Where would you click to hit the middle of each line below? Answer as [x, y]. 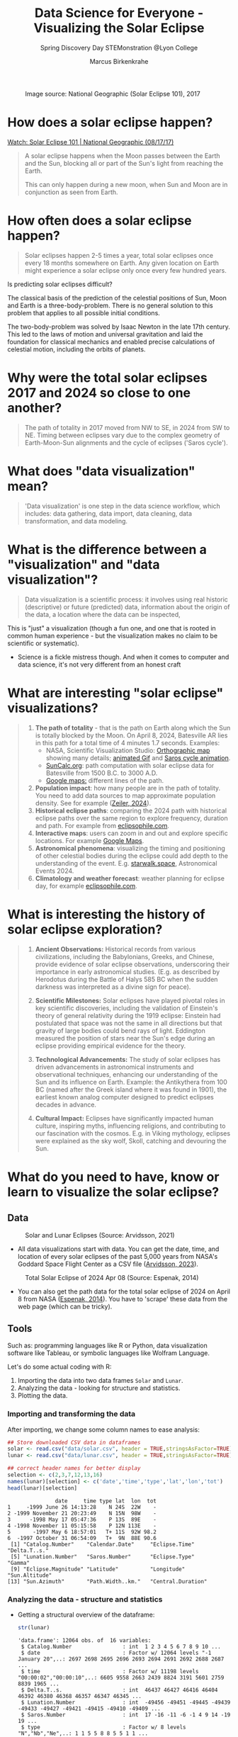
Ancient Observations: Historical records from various [115, 949]
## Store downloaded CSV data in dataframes [74, 1442]
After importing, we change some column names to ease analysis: [103, 1430]
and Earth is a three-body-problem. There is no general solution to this [110, 305]
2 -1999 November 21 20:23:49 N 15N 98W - [82, 1513]
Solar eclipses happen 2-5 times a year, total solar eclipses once [119, 255]
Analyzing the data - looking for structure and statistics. [99, 1388]
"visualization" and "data [84, 564]
